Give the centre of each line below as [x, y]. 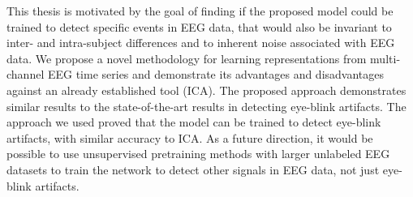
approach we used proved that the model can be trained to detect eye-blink [194, 122]
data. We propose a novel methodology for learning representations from [187, 58]
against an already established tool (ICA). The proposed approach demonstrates [206, 90]
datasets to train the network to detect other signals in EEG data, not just [193, 169]
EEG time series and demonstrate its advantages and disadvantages [216, 74]
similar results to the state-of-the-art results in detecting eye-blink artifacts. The [206, 106]
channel [26, 74]
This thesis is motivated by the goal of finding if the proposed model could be [200, 11]
